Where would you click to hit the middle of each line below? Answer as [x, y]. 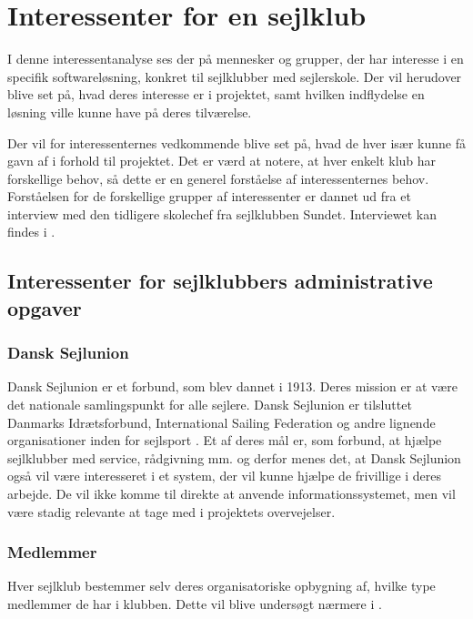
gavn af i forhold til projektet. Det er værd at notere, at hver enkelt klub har [222, 161]
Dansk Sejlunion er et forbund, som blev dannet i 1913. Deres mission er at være [232, 386]
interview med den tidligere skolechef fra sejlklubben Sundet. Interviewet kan [222, 213]
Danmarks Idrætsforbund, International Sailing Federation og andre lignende [221, 422]
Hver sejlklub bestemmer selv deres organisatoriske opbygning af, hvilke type [221, 586]
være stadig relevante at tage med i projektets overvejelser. [171, 511]
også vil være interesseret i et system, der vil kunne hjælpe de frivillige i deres [225, 476]
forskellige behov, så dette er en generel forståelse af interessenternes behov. [218, 178]
